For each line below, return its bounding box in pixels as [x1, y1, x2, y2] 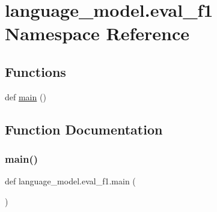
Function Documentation [5, 120, 163, 138]
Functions [5, 62, 66, 80]
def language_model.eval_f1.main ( [5, 175, 136, 187]
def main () [5, 90, 46, 103]
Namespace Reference [5, 21, 189, 46]
